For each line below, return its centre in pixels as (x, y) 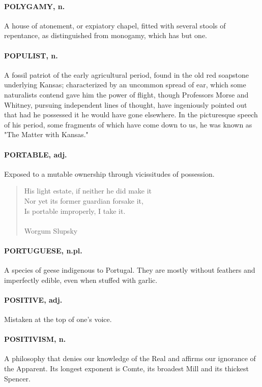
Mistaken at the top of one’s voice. (58, 319)
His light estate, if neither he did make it (88, 191)
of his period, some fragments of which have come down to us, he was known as (128, 124)
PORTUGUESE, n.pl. (43, 250)
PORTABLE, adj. (36, 154)
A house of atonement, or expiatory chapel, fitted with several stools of (115, 25)
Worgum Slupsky (51, 230)
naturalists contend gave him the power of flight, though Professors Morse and (126, 94)
